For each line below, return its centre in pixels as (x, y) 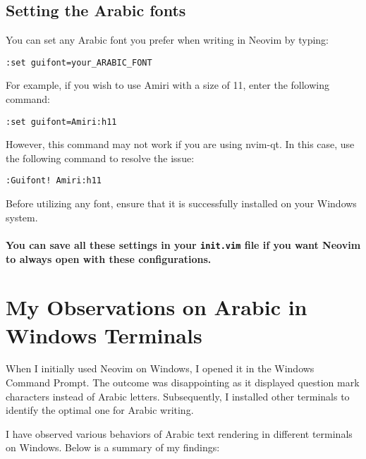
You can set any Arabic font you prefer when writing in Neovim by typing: (167, 40)
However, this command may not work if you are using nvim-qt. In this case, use (180, 144)
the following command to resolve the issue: (100, 158)
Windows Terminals (104, 335)
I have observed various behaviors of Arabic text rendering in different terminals (179, 433)
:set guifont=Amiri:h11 (61, 122)
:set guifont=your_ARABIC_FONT (79, 62)
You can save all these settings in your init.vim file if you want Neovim (183, 244)
